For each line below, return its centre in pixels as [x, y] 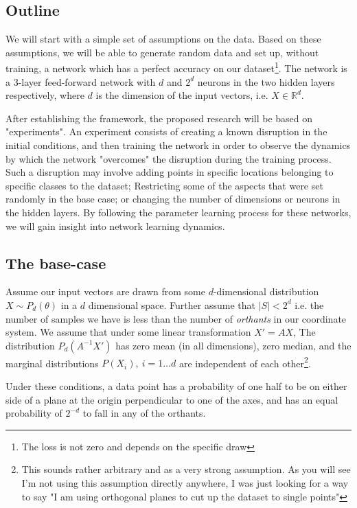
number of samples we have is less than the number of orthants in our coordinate [176, 318]
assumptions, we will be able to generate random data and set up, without [162, 52]
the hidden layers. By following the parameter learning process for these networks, [178, 212]
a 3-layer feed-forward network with [81, 81]
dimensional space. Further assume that [172, 304]
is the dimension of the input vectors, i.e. [182, 95]
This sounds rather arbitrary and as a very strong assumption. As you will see [186, 469]
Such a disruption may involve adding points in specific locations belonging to [170, 172]
